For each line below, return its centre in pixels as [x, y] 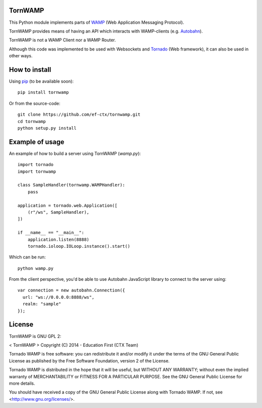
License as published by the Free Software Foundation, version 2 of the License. [89, 361]
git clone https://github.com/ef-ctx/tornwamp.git [79, 115]
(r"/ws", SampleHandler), [58, 212]
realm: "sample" [42, 304]
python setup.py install [47, 128]
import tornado [36, 165]
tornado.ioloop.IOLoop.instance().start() [79, 246]
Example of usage [37, 142]
